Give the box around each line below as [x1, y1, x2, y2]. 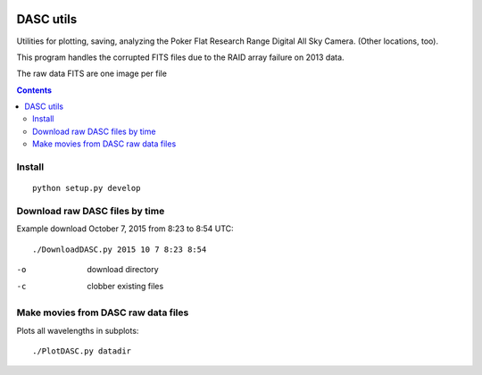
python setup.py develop [32, 183, 141, 194]
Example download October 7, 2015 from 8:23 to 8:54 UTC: [16, 223, 234, 234]
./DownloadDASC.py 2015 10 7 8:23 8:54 [32, 244, 207, 254]
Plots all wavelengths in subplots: [16, 325, 139, 336]
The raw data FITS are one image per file [16, 68, 167, 79]
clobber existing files [87, 280, 164, 291]
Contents [16, 85, 53, 96]
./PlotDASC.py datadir [32, 346, 132, 356]
